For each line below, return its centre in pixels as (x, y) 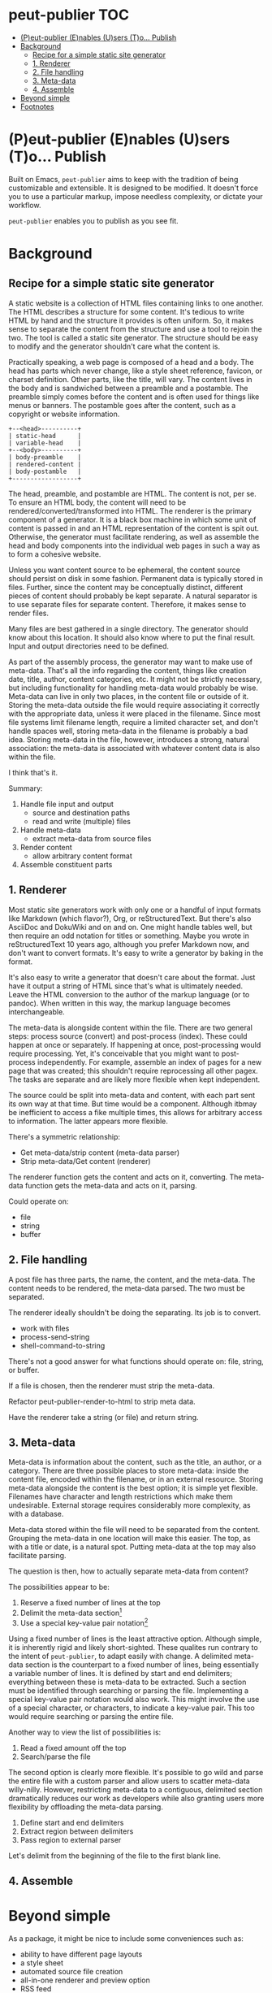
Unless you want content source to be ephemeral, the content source (125, 570)
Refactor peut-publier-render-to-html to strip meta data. (102, 1401)
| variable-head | (45, 443)
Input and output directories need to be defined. (89, 646)
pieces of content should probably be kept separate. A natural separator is (133, 596)
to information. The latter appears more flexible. (89, 1121)
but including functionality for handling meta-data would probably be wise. (133, 688)
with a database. (36, 1514)
